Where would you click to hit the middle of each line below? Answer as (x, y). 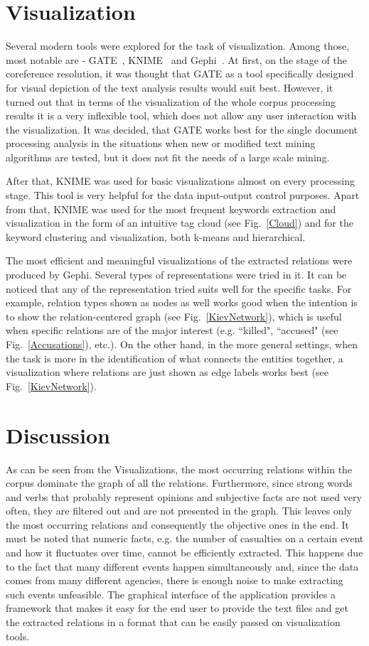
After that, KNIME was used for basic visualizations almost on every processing (180, 181)
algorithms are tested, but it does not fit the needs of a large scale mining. (168, 157)
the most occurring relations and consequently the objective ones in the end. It (178, 524)
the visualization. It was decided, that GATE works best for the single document (182, 129)
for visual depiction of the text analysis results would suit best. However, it (170, 87)
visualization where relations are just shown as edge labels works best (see (167, 372)
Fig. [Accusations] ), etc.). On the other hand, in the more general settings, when (182, 344)
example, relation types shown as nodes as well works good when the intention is (182, 302)
